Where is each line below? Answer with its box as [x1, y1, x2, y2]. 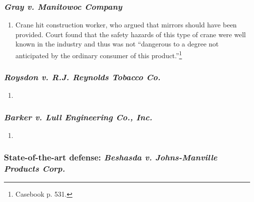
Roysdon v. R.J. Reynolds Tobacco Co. [4, 71, 161, 83]
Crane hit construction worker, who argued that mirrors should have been [15, 20, 237, 30]
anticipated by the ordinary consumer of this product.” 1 [15, 49, 182, 60]
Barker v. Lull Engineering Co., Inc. [4, 111, 152, 123]
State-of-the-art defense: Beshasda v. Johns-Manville [4, 151, 217, 163]
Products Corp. [4, 162, 65, 174]
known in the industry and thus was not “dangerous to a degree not [15, 39, 219, 49]
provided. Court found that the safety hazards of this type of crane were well [15, 29, 246, 39]
